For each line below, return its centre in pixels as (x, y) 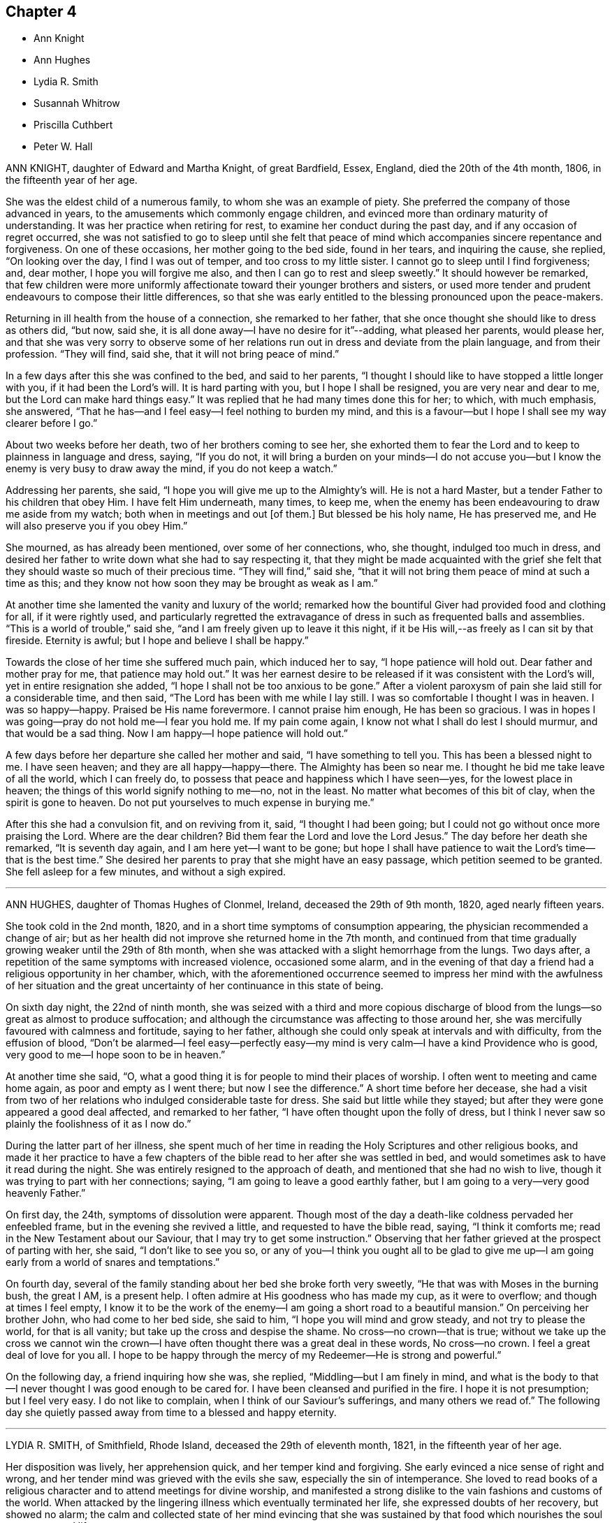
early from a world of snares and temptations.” (113, 1262)
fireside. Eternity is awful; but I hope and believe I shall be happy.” (157, 641)
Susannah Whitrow (77, 103)
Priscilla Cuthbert (73, 125)
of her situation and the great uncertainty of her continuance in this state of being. (195, 986)
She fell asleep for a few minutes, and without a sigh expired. (146, 872)
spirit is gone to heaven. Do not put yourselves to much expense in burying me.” (190, 803)
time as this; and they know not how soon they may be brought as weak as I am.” (192, 583)
